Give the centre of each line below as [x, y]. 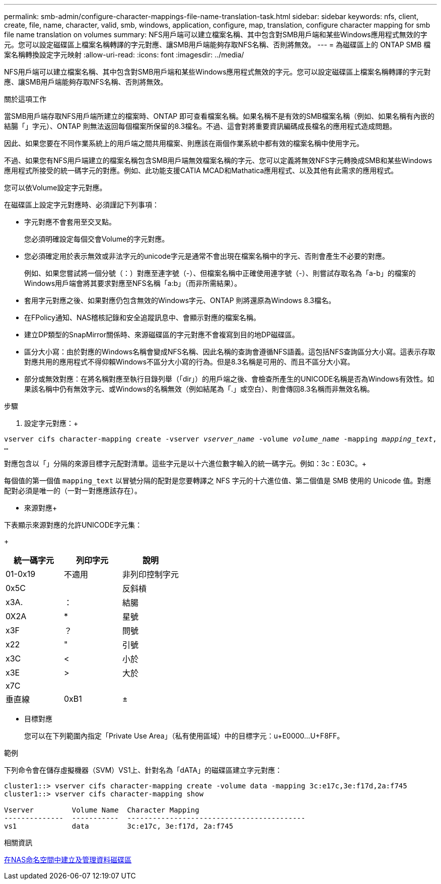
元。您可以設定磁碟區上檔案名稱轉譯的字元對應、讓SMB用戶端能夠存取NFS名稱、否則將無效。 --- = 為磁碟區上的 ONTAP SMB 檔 [217, 45]
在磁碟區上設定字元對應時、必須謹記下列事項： [82, 205]
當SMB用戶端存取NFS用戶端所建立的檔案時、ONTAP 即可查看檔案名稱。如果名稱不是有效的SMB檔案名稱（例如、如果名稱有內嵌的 [219, 116]
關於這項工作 [25, 99]
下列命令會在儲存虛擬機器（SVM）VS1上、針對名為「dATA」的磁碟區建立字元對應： [143, 770]
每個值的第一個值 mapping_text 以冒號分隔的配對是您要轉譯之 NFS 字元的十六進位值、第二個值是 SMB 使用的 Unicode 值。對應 [218, 481]
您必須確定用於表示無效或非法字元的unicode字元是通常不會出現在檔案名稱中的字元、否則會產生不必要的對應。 [207, 256]
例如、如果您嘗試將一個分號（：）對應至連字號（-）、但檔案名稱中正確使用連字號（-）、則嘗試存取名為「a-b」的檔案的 [220, 273]
